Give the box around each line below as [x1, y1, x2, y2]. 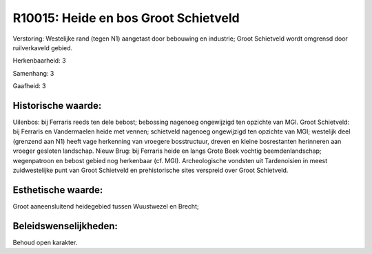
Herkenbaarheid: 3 [12, 56, 66, 65]
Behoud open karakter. [12, 238, 78, 246]
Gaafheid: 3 [12, 82, 46, 90]
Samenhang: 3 [12, 69, 54, 77]
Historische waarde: [12, 100, 102, 112]
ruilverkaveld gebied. [12, 43, 73, 52]
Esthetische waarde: [12, 184, 103, 195]
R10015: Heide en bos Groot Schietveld [12, 10, 240, 25]
